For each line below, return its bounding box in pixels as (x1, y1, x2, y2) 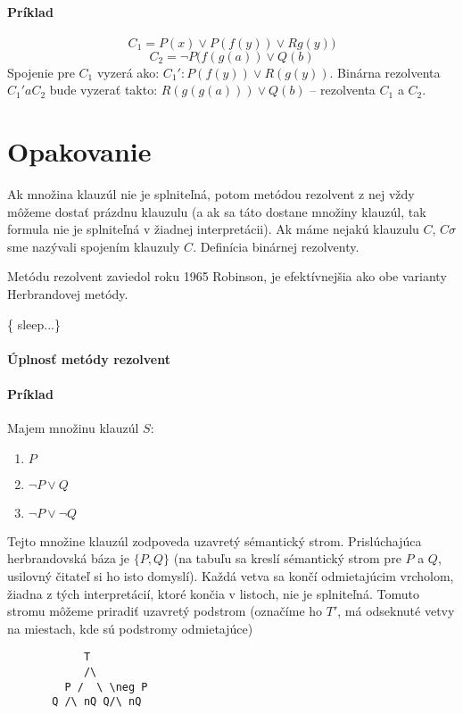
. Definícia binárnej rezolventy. (193, 237, 360, 255)
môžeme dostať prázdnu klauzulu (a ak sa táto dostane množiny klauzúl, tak (7, 202, 426, 220)
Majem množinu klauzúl (7, 419, 139, 437)
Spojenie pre (7, 62, 75, 81)
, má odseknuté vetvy (337, 602, 455, 620)
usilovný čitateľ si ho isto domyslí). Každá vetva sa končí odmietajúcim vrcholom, (7, 567, 454, 585)
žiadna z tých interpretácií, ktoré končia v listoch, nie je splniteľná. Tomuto (7, 584, 419, 602)
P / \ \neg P (64, 680, 148, 693)
